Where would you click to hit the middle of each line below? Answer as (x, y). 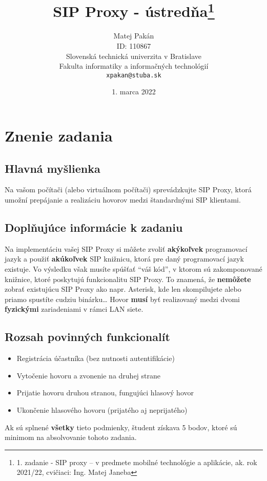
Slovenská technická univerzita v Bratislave (134, 56)
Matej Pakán (134, 36)
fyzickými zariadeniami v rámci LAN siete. (74, 309)
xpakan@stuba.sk (134, 75)
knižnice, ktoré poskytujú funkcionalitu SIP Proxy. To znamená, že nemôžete (128, 279)
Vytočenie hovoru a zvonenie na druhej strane (89, 375)
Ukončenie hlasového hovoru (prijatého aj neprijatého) (102, 410)
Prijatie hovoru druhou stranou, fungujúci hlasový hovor (105, 393)
